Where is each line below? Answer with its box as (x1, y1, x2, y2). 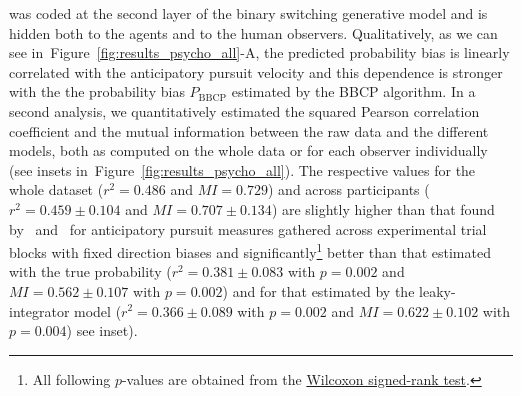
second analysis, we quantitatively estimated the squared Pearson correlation (9, 100, 480, 121)
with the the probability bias (9, 81, 185, 102)
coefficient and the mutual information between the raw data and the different (9, 120, 489, 141)
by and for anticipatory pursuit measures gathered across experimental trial (9, 218, 487, 239)
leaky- (419, 280, 456, 301)
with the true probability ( (9, 261, 172, 282)
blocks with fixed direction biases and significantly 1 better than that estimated (9, 239, 491, 262)
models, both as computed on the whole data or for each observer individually (9, 140, 488, 161)
